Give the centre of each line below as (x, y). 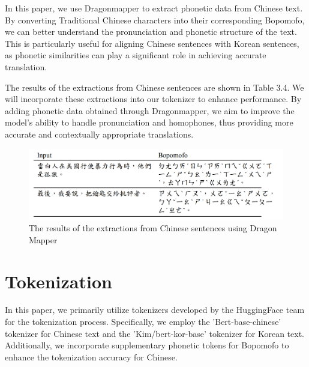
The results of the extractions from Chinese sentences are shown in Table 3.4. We (154, 87)
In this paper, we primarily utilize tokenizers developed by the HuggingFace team (155, 310)
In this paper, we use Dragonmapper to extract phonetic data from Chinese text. (154, 8)
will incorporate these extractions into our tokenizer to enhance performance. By (153, 99)
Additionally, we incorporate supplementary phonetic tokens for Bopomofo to (147, 345)
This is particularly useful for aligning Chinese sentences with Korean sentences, (152, 43)
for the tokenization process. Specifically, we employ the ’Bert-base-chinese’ (143, 322)
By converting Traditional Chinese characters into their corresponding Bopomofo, (155, 20)
